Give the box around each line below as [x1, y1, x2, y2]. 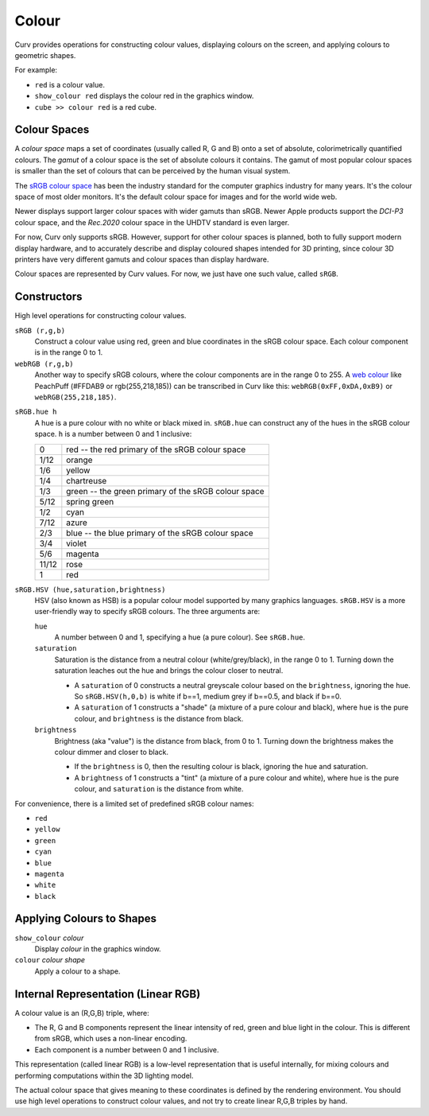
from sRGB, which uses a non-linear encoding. [34, 1034, 187, 1044]
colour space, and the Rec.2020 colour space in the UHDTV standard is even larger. [14, 217, 290, 227]
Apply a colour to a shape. [34, 966, 121, 976]
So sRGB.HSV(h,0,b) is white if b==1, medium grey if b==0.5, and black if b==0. [74, 692, 342, 702]
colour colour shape [14, 955, 86, 965]
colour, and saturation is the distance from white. [74, 784, 244, 794]
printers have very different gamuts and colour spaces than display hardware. [14, 255, 269, 264]
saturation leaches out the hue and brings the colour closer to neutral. [54, 666, 284, 675]
